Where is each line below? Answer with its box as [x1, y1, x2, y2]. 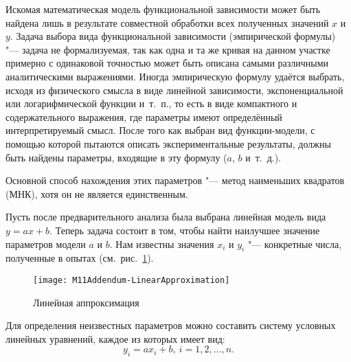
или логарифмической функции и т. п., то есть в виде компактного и [5, 96, 297, 111]
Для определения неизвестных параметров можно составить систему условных [5, 318, 336, 332]
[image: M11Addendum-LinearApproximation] [33, 275, 230, 285]
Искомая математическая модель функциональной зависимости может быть [5, 2, 321, 16]
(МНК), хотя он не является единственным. [5, 186, 188, 201]
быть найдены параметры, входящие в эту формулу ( [5, 150, 227, 164]
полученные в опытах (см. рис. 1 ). [5, 251, 154, 265]
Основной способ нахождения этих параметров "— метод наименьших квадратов [5, 173, 345, 188]
